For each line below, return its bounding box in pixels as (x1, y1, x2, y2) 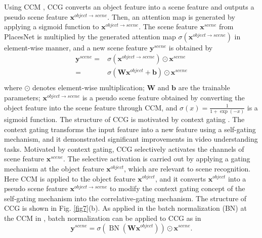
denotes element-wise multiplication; (32, 82, 145, 93)
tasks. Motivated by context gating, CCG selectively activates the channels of (4, 143, 244, 154)
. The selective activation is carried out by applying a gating (63, 153, 250, 164)
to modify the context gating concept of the (110, 183, 245, 194)
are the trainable (178, 82, 230, 93)
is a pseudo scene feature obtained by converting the (82, 92, 245, 103)
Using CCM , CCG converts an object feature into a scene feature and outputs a (4, 2, 254, 12)
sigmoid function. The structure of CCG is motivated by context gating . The (4, 113, 245, 124)
